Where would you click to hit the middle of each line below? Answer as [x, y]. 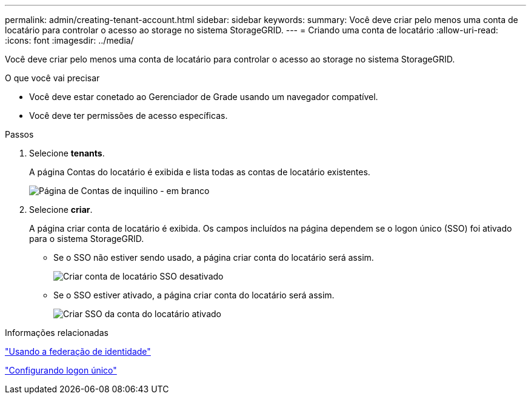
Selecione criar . [61, 210]
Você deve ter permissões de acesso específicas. [129, 116]
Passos [19, 134]
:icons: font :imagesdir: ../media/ [69, 40]
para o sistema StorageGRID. [87, 239]
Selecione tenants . [67, 153]
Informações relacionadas [57, 333]
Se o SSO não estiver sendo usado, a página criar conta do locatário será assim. [214, 257]
